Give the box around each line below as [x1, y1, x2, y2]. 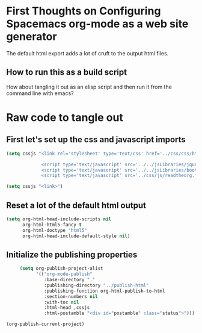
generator [6, 30, 57, 43]
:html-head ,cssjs [44, 305, 90, 311]
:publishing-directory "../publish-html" [44, 282, 149, 288]
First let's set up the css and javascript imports [6, 134, 186, 145]
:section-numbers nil [44, 293, 98, 299]
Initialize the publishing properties [6, 249, 138, 260]
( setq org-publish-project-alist [19, 266, 103, 272]
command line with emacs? [6, 89, 74, 97]
